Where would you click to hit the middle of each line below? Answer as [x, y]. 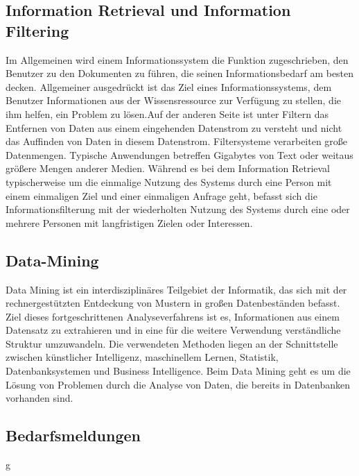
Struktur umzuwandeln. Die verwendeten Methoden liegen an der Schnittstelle [172, 343]
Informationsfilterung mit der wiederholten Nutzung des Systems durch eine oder [178, 209]
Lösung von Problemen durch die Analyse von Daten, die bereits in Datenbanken [178, 384]
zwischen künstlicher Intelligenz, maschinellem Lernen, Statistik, [142, 357]
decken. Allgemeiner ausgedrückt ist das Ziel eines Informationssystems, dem [169, 86]
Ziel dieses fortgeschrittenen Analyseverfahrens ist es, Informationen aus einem [173, 316]
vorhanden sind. [40, 398]
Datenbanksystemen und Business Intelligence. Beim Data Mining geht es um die [178, 371]
